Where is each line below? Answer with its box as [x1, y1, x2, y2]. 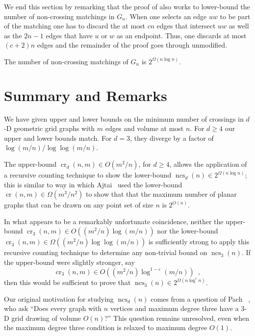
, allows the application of [169, 159, 247, 169]
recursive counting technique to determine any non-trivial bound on [4, 247, 207, 258]
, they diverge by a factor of [129, 132, 214, 143]
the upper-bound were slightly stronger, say [4, 257, 135, 267]
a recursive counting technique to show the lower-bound [4, 170, 172, 180]
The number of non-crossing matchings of [4, 56, 128, 66]
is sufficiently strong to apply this [148, 236, 250, 247]
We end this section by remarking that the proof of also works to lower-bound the [4, 1, 250, 11]
